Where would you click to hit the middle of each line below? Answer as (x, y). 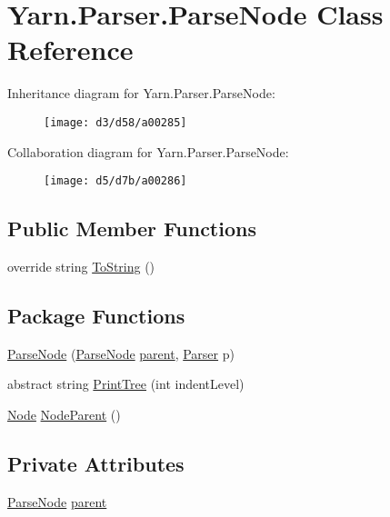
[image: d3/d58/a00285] (115, 122)
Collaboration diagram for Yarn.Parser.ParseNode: (148, 151)
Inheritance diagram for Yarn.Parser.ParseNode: (141, 93)
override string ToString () (81, 267)
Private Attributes (96, 463)
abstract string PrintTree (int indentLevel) (126, 384)
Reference (70, 50)
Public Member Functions (132, 229)
